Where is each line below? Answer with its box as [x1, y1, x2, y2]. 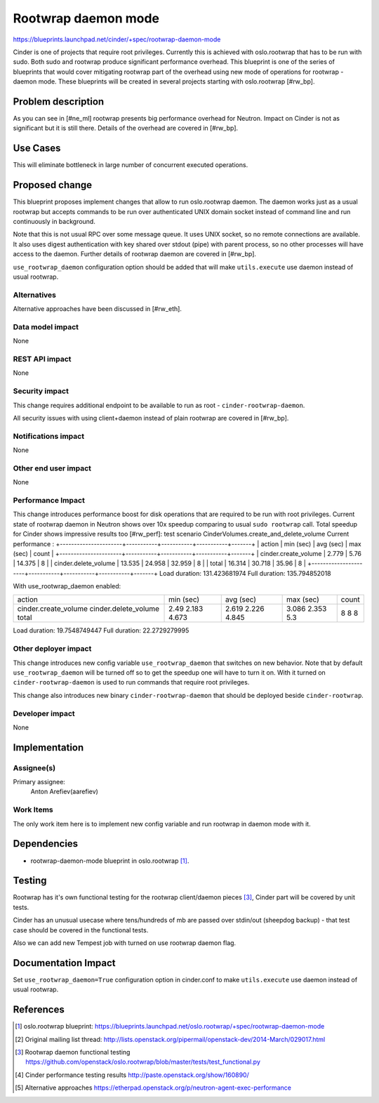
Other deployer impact [13, 644, 92, 654]
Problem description [13, 95, 105, 107]
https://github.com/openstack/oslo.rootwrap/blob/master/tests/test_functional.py [25, 1057, 261, 1066]
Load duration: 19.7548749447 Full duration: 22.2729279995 [13, 626, 189, 635]
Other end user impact [13, 463, 91, 473]
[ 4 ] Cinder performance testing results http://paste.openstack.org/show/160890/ [15, 1071, 249, 1079]
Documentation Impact [13, 957, 116, 969]
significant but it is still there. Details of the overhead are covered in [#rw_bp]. [13, 124, 239, 133]
